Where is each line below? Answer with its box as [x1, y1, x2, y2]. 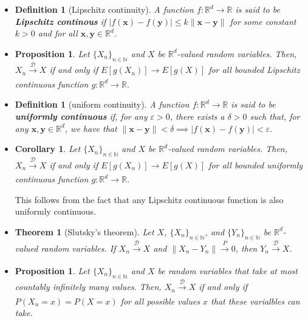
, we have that [64, 122, 117, 134]
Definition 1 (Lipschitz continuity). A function [15, 3, 194, 15]
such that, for [250, 109, 300, 122]
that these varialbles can [211, 294, 300, 307]
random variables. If [41, 241, 116, 254]
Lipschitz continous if [15, 15, 106, 27]
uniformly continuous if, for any [15, 109, 148, 122]
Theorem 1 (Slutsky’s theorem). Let [15, 225, 154, 238]
